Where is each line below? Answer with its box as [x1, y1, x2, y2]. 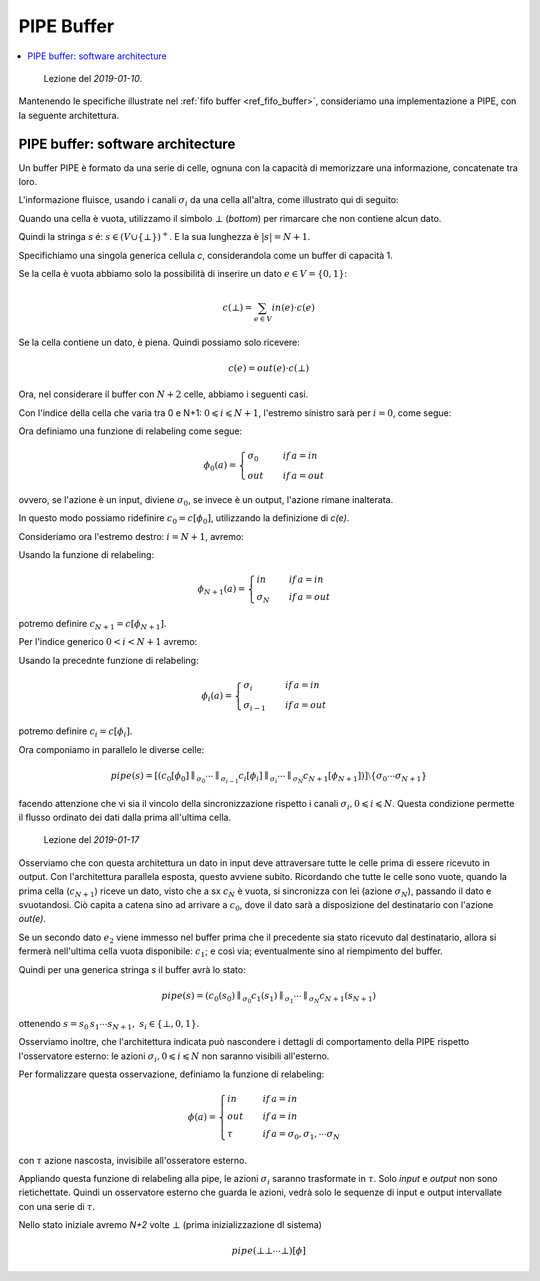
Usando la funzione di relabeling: [18, 549, 155, 561]
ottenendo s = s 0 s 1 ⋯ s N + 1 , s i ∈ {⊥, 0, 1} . [18, 1017, 200, 1032]
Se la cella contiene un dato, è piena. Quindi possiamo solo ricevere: [18, 336, 300, 348]
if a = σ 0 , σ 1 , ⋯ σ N [262, 1128, 340, 1142]
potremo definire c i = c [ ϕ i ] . [18, 725, 133, 739]
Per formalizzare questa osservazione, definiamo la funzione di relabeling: [18, 1068, 325, 1080]
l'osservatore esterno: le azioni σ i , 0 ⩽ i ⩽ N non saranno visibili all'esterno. [18, 1050, 330, 1064]
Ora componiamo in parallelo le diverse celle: [18, 743, 205, 755]
